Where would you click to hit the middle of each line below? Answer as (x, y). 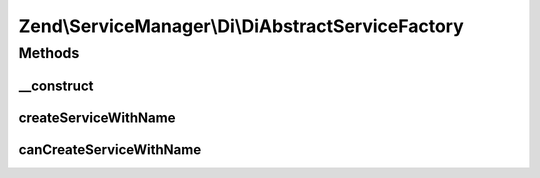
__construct (56, 85)
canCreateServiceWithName (110, 149)
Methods (49, 53)
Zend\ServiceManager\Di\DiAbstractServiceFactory (241, 26)
